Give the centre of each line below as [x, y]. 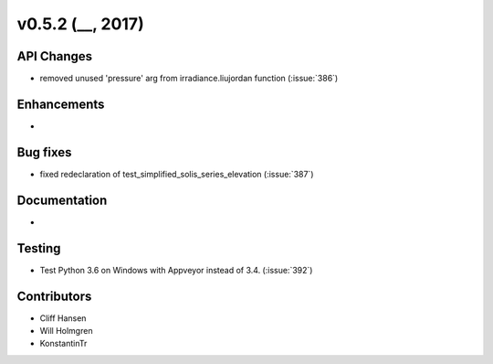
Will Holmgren [66, 330]
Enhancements [61, 104]
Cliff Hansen [63, 318]
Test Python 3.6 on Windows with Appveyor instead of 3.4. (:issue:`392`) [176, 270]
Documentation [62, 200]
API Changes [55, 56]
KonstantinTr [63, 344]
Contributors [54, 296]
